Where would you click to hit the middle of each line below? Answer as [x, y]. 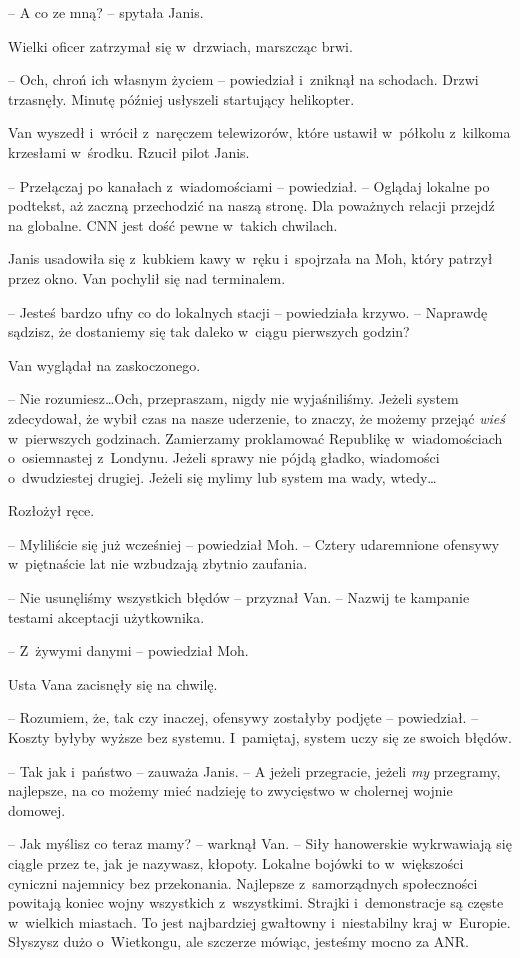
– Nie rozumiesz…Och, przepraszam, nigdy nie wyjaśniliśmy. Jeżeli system [233, 398]
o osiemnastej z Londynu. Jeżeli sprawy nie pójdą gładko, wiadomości [224, 457]
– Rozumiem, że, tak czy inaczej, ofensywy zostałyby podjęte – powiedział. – [243, 717]
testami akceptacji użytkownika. [106, 616]
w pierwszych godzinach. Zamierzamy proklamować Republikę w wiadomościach [255, 437]
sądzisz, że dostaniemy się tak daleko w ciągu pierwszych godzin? [209, 331]
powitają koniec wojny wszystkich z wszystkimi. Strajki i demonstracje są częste [256, 902]
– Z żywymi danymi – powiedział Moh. [128, 650]
